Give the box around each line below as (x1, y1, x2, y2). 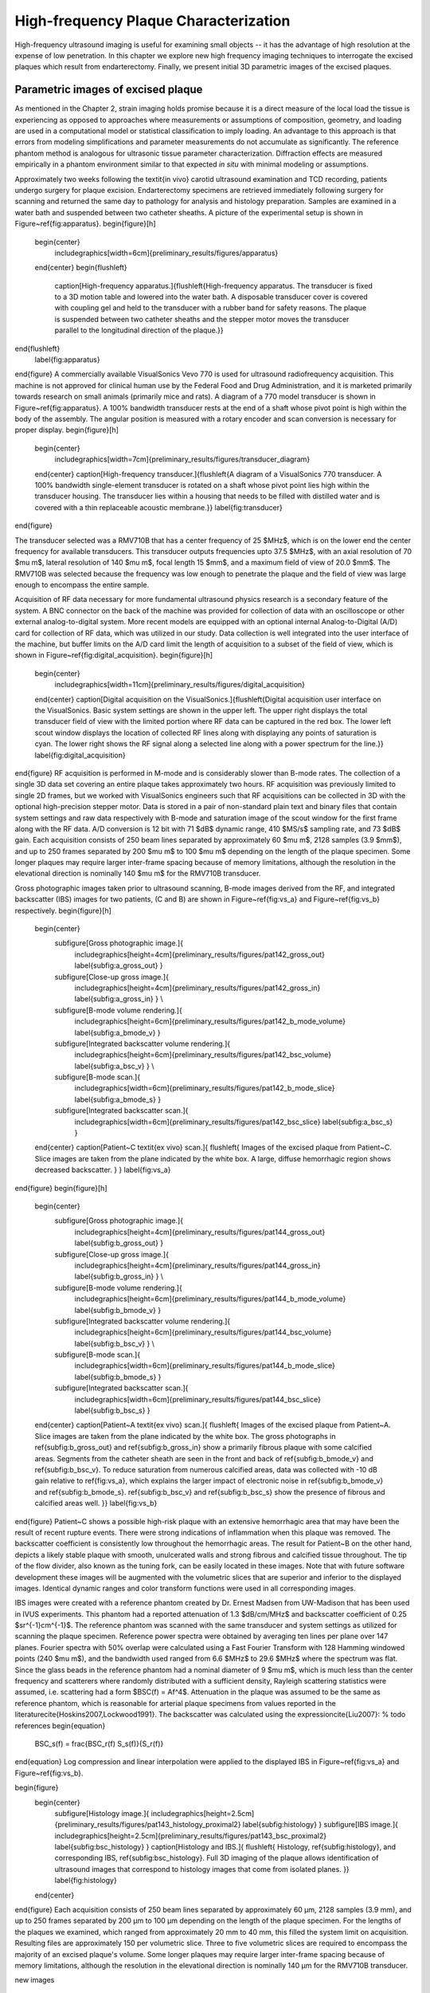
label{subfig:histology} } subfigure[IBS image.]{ (242, 1820, 398, 1830)
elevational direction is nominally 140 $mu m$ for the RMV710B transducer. (14, 869, 261, 879)
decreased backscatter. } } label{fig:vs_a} (34, 1165, 171, 1175)
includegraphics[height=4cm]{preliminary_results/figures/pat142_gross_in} (74, 983, 321, 993)
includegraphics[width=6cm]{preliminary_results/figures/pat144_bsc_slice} (74, 1394, 322, 1404)
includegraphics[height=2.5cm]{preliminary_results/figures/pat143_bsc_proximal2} (54, 1830, 326, 1841)
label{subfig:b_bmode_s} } (74, 1372, 162, 1382)
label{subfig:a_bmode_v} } (74, 1028, 161, 1037)
